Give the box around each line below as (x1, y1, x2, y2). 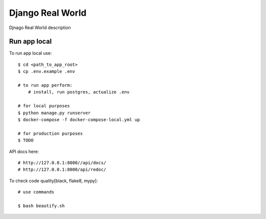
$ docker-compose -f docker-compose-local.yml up (18, 117, 140, 123)
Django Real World (9, 7, 87, 18)
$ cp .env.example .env (18, 69, 75, 74)
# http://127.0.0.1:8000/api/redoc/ (18, 167, 106, 172)
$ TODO (18, 138, 34, 143)
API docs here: (9, 148, 39, 155)
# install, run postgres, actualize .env (28, 89, 130, 95)
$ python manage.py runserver (18, 110, 91, 116)
